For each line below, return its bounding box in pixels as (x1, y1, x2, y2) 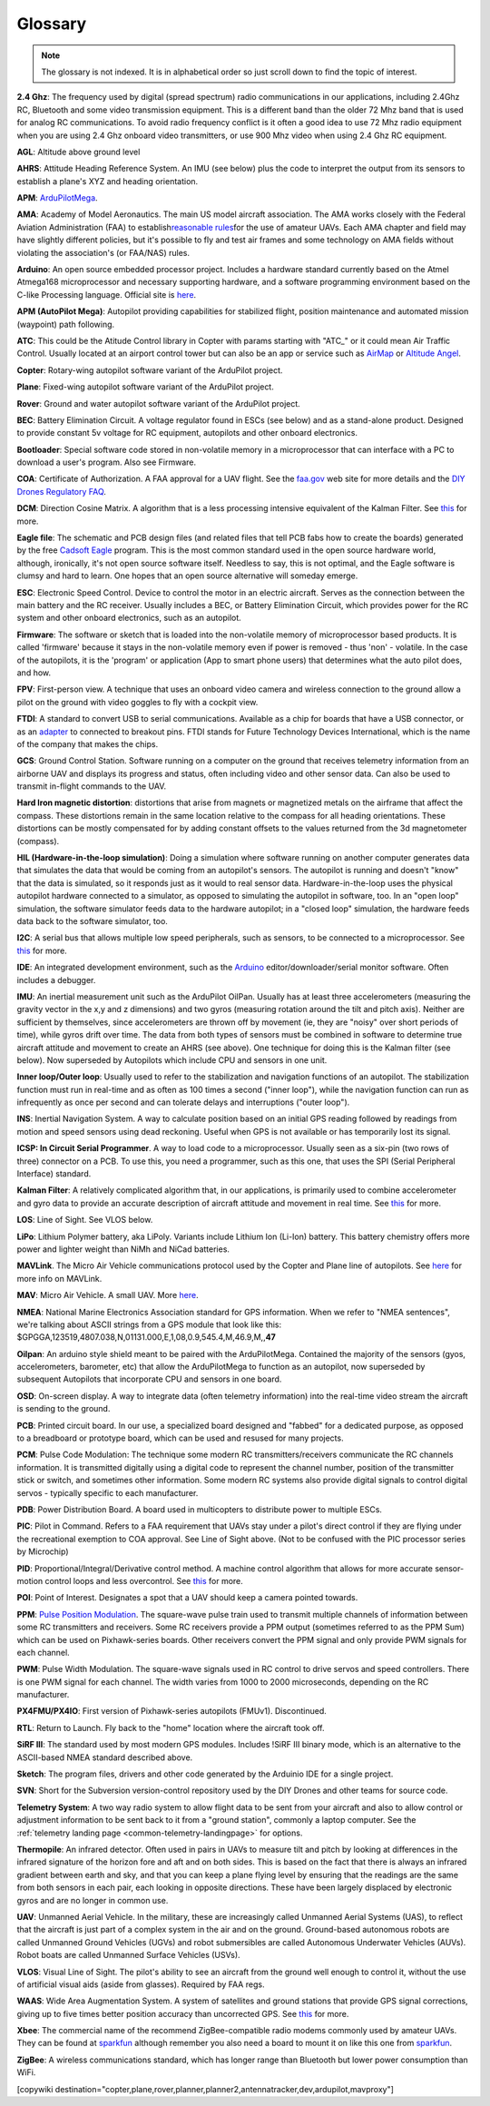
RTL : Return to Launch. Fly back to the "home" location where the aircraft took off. (16, 1722, 325, 1733)
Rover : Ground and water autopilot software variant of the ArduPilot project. (16, 398, 301, 408)
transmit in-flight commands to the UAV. (16, 781, 167, 792)
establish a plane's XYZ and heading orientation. (16, 175, 199, 186)
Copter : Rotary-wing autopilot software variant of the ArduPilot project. (16, 364, 283, 376)
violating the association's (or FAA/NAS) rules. (16, 247, 191, 258)
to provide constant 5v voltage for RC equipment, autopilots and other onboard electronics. (16, 428, 358, 438)
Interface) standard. (16, 1168, 92, 1179)
